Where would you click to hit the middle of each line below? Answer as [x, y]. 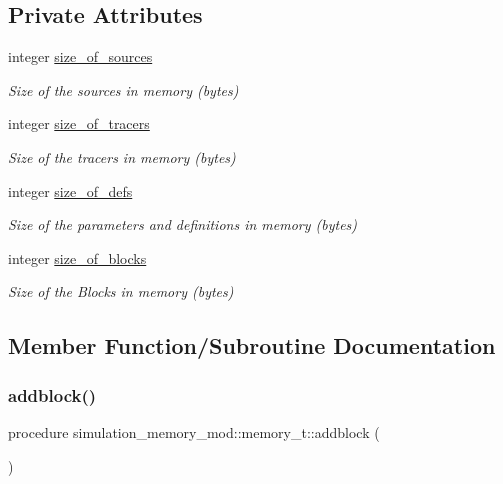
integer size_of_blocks [77, 257]
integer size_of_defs [70, 190]
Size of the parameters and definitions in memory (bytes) [183, 224]
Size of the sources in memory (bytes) [123, 89]
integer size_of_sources [80, 56]
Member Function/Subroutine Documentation [252, 345]
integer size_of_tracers [79, 123]
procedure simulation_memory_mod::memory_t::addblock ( [194, 431]
